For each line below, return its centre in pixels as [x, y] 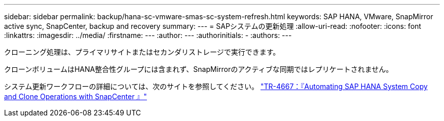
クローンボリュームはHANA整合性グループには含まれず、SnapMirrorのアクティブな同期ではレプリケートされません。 [199, 69]
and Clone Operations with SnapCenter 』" [76, 96]
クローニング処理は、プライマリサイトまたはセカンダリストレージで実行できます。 [142, 52]
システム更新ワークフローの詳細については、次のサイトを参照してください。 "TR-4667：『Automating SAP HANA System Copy [216, 86]
